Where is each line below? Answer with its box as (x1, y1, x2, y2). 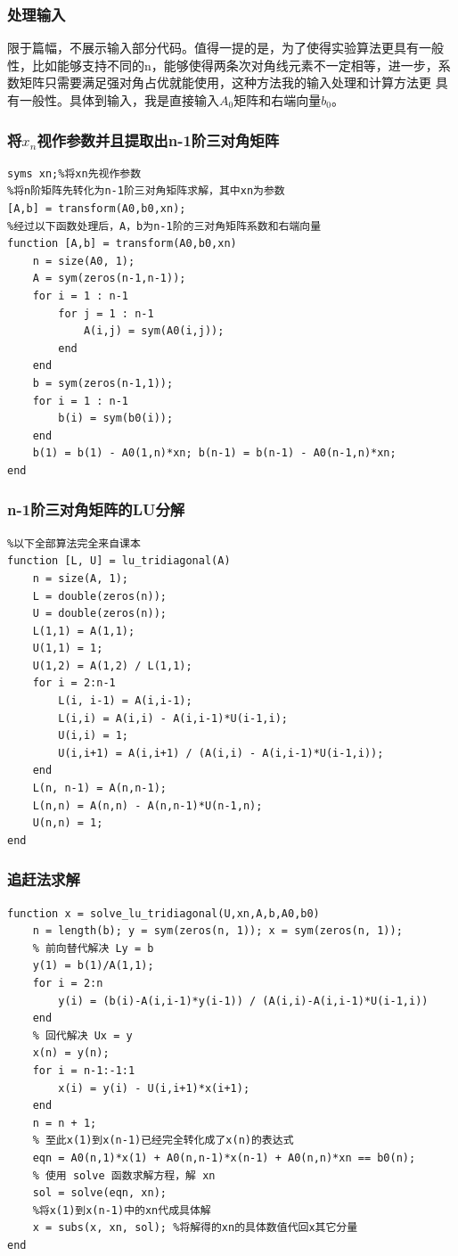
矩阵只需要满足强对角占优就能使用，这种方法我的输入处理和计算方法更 (19, 73, 431, 92)
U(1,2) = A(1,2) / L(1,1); (32, 659, 192, 672)
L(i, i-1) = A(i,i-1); (58, 694, 192, 708)
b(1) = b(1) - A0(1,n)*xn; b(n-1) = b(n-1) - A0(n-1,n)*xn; (32, 447, 397, 460)
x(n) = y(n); (32, 1047, 110, 1060)
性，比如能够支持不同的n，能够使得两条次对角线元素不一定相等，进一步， (7, 55, 438, 74)
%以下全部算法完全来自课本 (7, 537, 141, 550)
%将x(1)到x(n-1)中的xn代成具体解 (32, 1203, 211, 1217)
